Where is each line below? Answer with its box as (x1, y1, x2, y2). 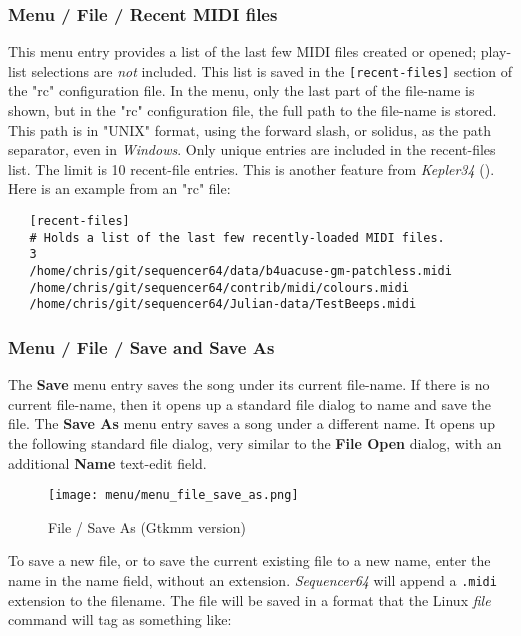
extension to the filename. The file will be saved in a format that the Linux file (8, 589, 491, 610)
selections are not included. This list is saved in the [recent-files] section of (31, 60, 512, 81)
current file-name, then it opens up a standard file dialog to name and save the (8, 393, 491, 414)
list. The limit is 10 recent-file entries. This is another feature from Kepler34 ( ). (8, 158, 495, 179)
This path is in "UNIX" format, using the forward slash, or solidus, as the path (8, 119, 491, 140)
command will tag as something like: (8, 609, 232, 630)
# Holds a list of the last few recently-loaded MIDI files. (29, 230, 445, 245)
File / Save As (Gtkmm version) (48, 516, 247, 537)
